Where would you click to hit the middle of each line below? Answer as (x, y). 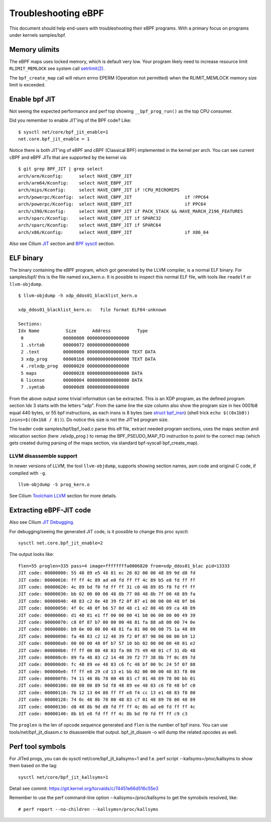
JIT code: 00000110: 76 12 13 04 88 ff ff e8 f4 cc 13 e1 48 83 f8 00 (107, 692)
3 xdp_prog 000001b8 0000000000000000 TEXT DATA (88, 359)
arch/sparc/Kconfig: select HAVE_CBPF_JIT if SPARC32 (90, 218)
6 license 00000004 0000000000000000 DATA (82, 380)
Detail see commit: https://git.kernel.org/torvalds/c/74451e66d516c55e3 (84, 788)
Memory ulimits (34, 50)
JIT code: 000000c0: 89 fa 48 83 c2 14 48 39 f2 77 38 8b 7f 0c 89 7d (107, 657)
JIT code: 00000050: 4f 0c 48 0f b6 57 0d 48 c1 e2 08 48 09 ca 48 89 (107, 608)
